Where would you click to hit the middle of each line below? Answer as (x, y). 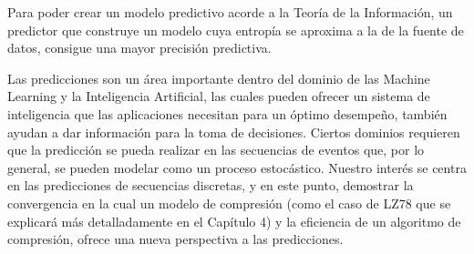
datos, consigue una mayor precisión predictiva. (139, 48)
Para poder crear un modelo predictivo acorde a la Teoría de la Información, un (230, 12)
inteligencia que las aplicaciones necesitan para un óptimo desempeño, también (227, 113)
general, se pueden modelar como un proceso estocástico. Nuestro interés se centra (237, 167)
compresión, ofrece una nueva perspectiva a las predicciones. (175, 239)
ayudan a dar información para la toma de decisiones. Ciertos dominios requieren (234, 132)
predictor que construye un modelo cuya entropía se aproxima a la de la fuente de (236, 30)
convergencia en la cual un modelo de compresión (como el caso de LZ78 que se (229, 203)
